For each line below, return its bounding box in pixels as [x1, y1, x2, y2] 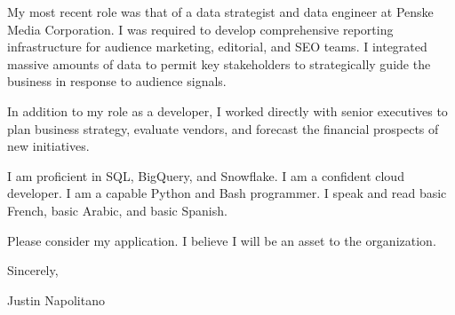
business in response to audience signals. [7, 72, 227, 91]
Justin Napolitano [7, 290, 105, 309]
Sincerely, [7, 261, 59, 280]
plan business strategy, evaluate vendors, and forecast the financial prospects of [7, 119, 439, 138]
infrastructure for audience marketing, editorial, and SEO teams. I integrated [7, 37, 427, 56]
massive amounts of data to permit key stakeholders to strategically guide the [7, 54, 431, 73]
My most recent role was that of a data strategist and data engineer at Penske [7, 3, 434, 20]
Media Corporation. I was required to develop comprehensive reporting [7, 20, 394, 38]
